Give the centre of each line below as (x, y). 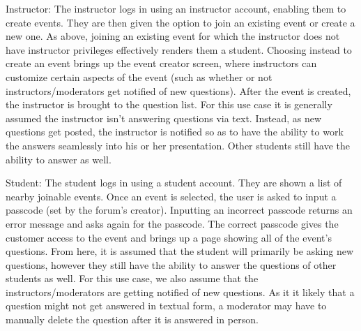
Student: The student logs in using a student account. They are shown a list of (174, 183)
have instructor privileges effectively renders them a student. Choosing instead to (179, 49)
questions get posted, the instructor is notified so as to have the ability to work (175, 132)
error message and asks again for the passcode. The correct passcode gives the (172, 223)
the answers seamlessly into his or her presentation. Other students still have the (178, 145)
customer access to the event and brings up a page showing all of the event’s (169, 237)
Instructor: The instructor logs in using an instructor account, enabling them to (176, 8)
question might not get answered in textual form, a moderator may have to (166, 306)
